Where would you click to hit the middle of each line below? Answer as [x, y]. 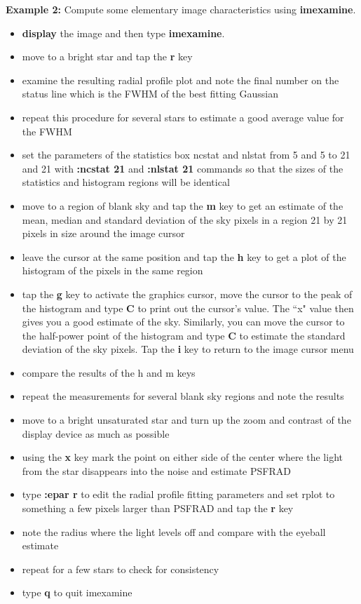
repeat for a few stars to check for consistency [121, 569]
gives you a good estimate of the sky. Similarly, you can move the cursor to [183, 322]
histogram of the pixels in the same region [113, 270]
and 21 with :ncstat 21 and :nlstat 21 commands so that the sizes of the [183, 168]
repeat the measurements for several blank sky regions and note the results [183, 396]
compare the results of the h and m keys [109, 372]
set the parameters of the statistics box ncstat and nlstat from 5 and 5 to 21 [186, 155]
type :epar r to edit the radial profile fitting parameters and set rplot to [178, 494]
